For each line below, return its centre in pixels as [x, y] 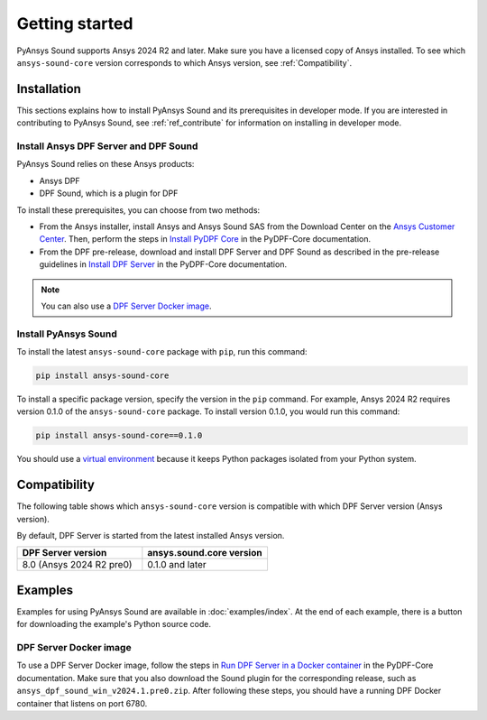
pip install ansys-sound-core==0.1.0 [119, 436]
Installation [49, 89]
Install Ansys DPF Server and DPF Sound [107, 146]
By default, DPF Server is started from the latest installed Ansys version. [151, 536]
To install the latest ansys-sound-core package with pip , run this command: [162, 352]
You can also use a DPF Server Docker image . [126, 306]
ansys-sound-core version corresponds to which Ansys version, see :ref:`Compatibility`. [184, 62]
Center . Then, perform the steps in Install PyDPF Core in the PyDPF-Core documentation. [205, 239]
